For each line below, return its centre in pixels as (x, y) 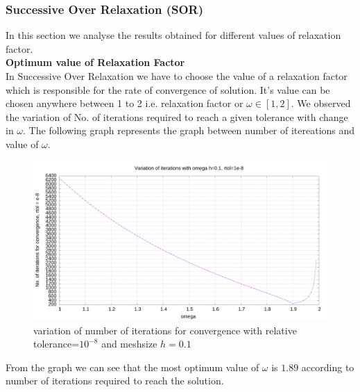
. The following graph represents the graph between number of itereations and (189, 130)
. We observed (321, 103)
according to (328, 367)
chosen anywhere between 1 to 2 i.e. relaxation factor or (125, 103)
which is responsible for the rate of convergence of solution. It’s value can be (168, 89)
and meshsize (129, 344)
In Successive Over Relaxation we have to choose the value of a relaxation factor (177, 76)
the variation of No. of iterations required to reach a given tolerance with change (177, 116)
